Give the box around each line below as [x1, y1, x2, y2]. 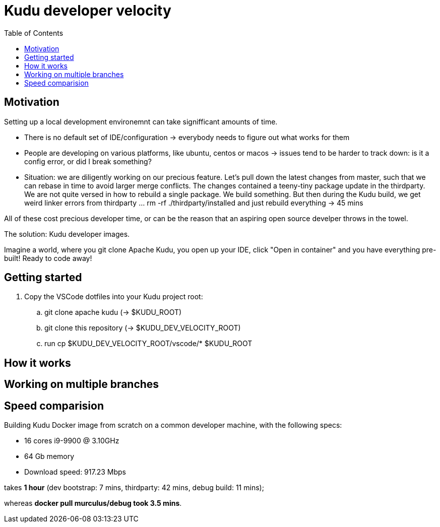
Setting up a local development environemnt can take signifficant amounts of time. [4, 117, 278, 126]
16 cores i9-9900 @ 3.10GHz [24, 436, 119, 445]
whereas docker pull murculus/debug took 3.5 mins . [4, 499, 182, 508]
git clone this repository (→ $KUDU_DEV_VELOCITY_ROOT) [44, 323, 241, 333]
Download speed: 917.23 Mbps [24, 468, 126, 477]
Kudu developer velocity [4, 2, 171, 19]
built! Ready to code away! [4, 253, 92, 262]
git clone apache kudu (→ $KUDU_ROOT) [44, 308, 182, 317]
